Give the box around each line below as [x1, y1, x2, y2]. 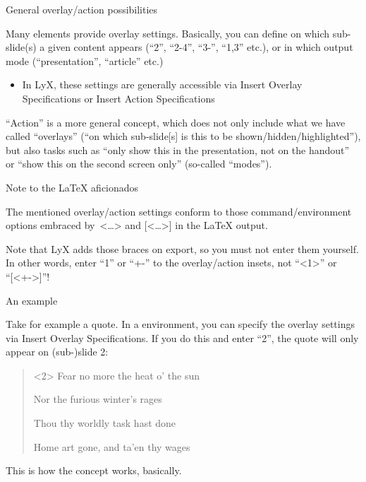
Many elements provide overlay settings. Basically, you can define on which [6, 25, 330, 40]
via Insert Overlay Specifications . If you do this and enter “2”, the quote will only [6, 330, 359, 345]
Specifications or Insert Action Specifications [22, 90, 215, 105]
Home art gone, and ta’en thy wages [33, 439, 190, 454]
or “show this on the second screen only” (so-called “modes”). [6, 156, 272, 171]
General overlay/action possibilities [6, 2, 158, 16]
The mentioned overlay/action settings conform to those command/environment [6, 204, 352, 218]
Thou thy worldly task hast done [33, 416, 176, 430]
